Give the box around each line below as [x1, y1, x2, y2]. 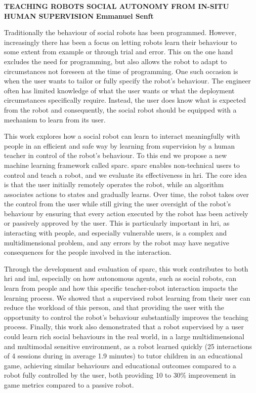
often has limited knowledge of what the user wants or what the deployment [4, 85, 235, 95]
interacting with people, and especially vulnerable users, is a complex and [4, 228, 227, 238]
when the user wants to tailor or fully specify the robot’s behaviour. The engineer [4, 76, 251, 86]
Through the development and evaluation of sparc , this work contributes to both [4, 263, 248, 274]
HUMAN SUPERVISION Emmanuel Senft [4, 10, 154, 21]
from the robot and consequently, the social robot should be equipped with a [4, 104, 237, 115]
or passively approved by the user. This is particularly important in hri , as [4, 218, 230, 228]
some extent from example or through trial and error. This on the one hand [4, 46, 233, 57]
